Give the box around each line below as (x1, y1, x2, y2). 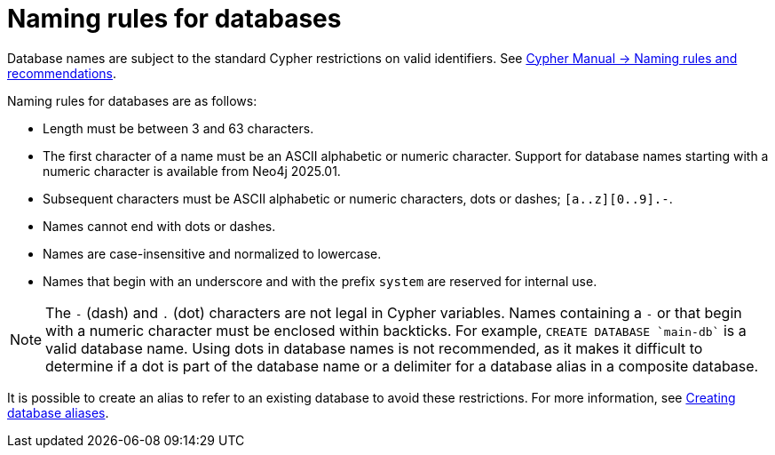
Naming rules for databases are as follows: (7, 92, 257, 108)
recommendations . (7, 65, 117, 81)
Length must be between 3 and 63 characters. (43, 120, 314, 136)
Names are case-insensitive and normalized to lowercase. (43, 245, 382, 261)
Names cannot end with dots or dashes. (43, 218, 276, 234)
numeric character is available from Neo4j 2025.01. (43, 163, 341, 179)
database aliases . (7, 404, 109, 420)
